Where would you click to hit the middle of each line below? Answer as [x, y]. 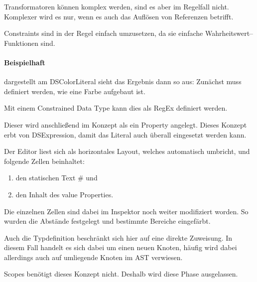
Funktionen [21, 43]
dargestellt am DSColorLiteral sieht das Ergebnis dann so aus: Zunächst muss [123, 81]
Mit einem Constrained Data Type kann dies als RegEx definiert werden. [116, 108]
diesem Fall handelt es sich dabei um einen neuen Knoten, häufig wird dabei [121, 247]
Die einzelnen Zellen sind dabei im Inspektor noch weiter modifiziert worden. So [126, 211]
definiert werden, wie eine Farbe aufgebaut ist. [75, 91]
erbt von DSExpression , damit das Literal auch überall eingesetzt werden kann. [125, 134]
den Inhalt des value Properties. [64, 194]
